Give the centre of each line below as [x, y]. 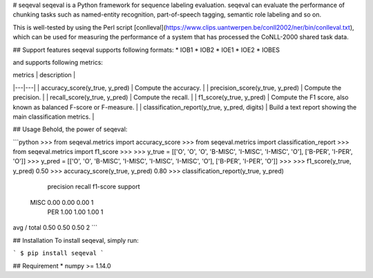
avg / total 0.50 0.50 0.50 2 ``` [55, 228]
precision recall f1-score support [94, 187]
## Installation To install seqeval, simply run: [76, 240]
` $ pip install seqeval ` [58, 253]
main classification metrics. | [54, 117]
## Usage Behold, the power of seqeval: [70, 129]
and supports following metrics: [58, 62]
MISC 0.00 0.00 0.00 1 [62, 202]
